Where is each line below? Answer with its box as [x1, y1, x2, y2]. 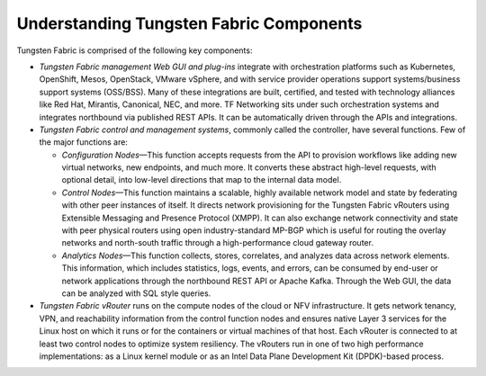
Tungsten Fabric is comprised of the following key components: [16, 45, 253, 56]
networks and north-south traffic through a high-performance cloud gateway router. [61, 237, 373, 248]
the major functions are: [39, 137, 128, 148]
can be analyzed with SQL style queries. [61, 288, 211, 299]
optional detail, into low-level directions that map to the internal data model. [61, 175, 342, 185]
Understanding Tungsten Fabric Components [16, 13, 363, 33]
